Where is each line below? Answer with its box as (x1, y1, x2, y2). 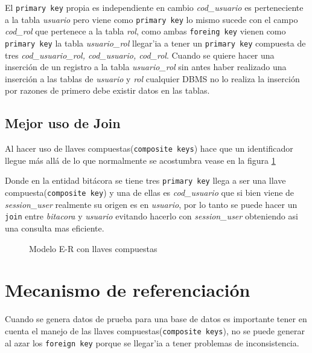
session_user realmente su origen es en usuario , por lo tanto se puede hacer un (5, 198, 298, 210)
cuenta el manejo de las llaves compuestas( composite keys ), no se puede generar (5, 324, 305, 337)
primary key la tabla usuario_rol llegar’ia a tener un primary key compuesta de (5, 36, 306, 49)
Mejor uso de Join (5, 114, 121, 132)
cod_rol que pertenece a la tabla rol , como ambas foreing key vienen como (5, 25, 286, 37)
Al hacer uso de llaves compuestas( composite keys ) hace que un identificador (5, 142, 293, 155)
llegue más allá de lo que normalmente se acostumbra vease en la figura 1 (5, 154, 276, 166)
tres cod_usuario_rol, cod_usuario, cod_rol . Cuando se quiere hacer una (5, 48, 275, 61)
